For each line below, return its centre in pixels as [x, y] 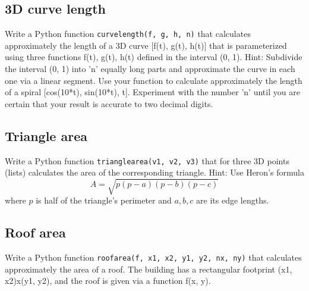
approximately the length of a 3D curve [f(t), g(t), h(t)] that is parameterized [146, 45]
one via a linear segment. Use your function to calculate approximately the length [154, 80]
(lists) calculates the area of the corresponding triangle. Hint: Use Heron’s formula [154, 172]
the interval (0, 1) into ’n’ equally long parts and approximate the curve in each [150, 69]
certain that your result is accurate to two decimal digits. [109, 103]
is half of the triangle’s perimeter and [104, 200]
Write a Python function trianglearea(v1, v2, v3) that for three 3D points [147, 160]
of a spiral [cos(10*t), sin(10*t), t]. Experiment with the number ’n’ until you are [152, 92]
